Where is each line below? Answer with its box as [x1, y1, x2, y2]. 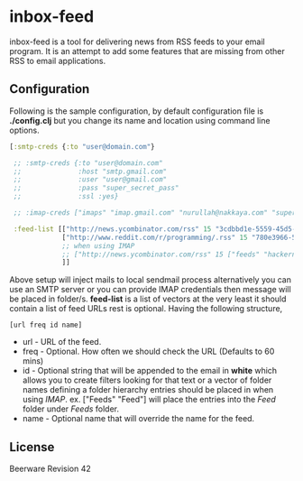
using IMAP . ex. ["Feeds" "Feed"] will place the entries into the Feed [22, 394, 277, 405]
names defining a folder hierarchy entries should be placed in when [22, 384, 274, 395]
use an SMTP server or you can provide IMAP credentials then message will [9, 284, 291, 295]
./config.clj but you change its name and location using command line [9, 115, 271, 125]
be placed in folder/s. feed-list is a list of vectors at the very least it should [9, 293, 287, 304]
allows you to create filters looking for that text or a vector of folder [22, 375, 272, 385]
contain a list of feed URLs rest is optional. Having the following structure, [9, 303, 283, 314]
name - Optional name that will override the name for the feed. [22, 413, 255, 424]
